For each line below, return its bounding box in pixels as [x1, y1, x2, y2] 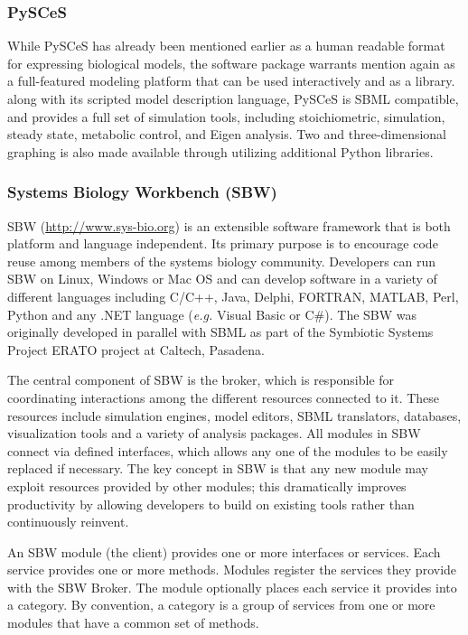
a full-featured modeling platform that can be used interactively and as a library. [7, 71, 455, 90]
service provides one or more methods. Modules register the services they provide [7, 560, 457, 579]
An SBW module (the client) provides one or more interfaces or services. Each [7, 542, 441, 561]
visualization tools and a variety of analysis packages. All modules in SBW [7, 424, 421, 443]
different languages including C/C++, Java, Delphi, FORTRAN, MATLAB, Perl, [7, 286, 459, 305]
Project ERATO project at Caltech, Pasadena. [7, 340, 265, 359]
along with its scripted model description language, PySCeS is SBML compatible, [7, 89, 459, 107]
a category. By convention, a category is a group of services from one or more [7, 595, 435, 614]
